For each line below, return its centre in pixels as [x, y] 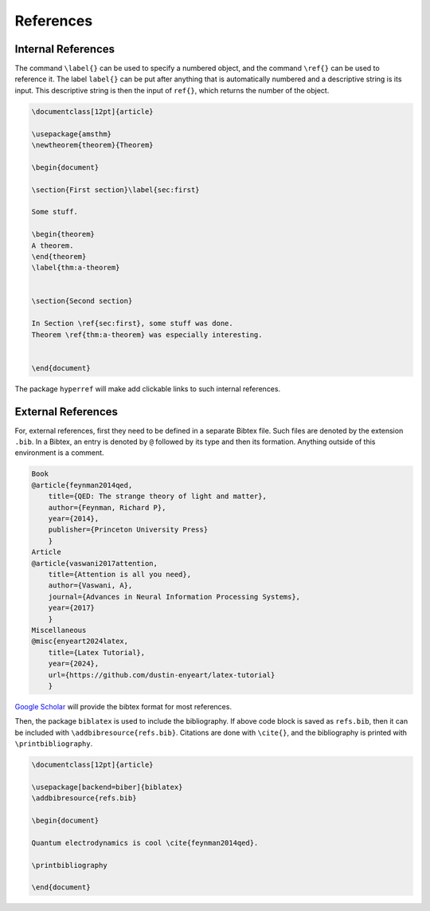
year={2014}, [74, 519]
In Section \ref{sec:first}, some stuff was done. [133, 324]
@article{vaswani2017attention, [95, 563]
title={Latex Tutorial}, [97, 652]
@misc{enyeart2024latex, [80, 641]
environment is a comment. [59, 453]
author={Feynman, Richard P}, [107, 507]
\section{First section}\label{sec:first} [115, 190]
